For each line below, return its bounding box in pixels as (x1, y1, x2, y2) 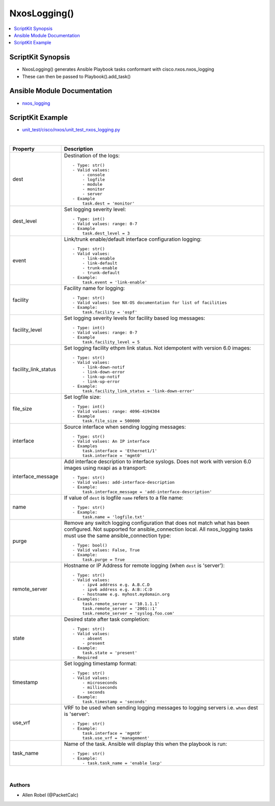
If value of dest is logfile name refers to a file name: (64, 494, 183, 501)
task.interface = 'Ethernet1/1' (82, 448, 157, 454)
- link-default (82, 261, 118, 266)
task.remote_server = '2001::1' (82, 606, 157, 612)
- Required (72, 655, 98, 660)
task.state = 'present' (82, 650, 137, 656)
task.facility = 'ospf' (82, 309, 137, 315)
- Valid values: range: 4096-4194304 (72, 409, 160, 414)
